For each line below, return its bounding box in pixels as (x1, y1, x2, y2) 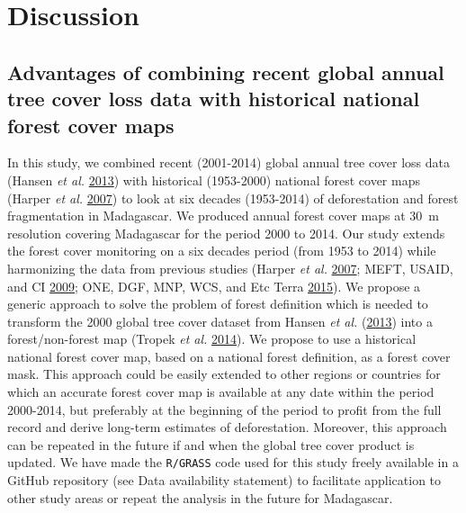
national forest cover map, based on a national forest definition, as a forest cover (7, 346, 451, 365)
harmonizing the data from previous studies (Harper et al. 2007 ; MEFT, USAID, (7, 258, 453, 277)
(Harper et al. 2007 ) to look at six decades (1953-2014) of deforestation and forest (7, 188, 459, 207)
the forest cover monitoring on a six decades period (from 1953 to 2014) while (7, 241, 436, 260)
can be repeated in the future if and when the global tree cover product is (7, 435, 415, 454)
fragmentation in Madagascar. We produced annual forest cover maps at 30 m (7, 206, 439, 225)
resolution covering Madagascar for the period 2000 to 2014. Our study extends (7, 223, 445, 242)
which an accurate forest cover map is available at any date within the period (7, 382, 435, 401)
